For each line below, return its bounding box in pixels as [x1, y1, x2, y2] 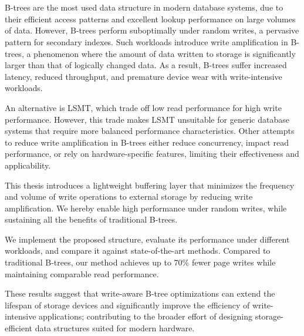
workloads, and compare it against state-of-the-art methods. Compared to [5, 244, 271, 257]
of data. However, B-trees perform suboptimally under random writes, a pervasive [5, 24, 299, 36]
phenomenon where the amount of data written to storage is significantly [33, 47, 296, 59]
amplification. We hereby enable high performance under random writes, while [5, 201, 287, 214]
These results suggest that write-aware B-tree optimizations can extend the [5, 287, 275, 300]
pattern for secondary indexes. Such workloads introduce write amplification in [5, 35, 288, 48]
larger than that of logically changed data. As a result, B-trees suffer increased [5, 59, 287, 71]
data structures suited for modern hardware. [35, 322, 195, 334]
